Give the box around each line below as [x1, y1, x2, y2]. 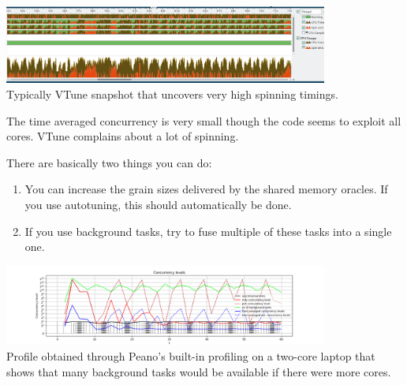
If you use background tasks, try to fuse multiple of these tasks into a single [24, 222, 392, 239]
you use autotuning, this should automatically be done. [24, 196, 292, 212]
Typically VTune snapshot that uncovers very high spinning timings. [6, 85, 338, 102]
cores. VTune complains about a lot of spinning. [6, 128, 239, 144]
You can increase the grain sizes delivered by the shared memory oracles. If [24, 181, 388, 197]
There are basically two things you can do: [6, 154, 212, 170]
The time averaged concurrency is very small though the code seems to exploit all [6, 112, 401, 129]
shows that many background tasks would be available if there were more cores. [6, 363, 391, 379]
